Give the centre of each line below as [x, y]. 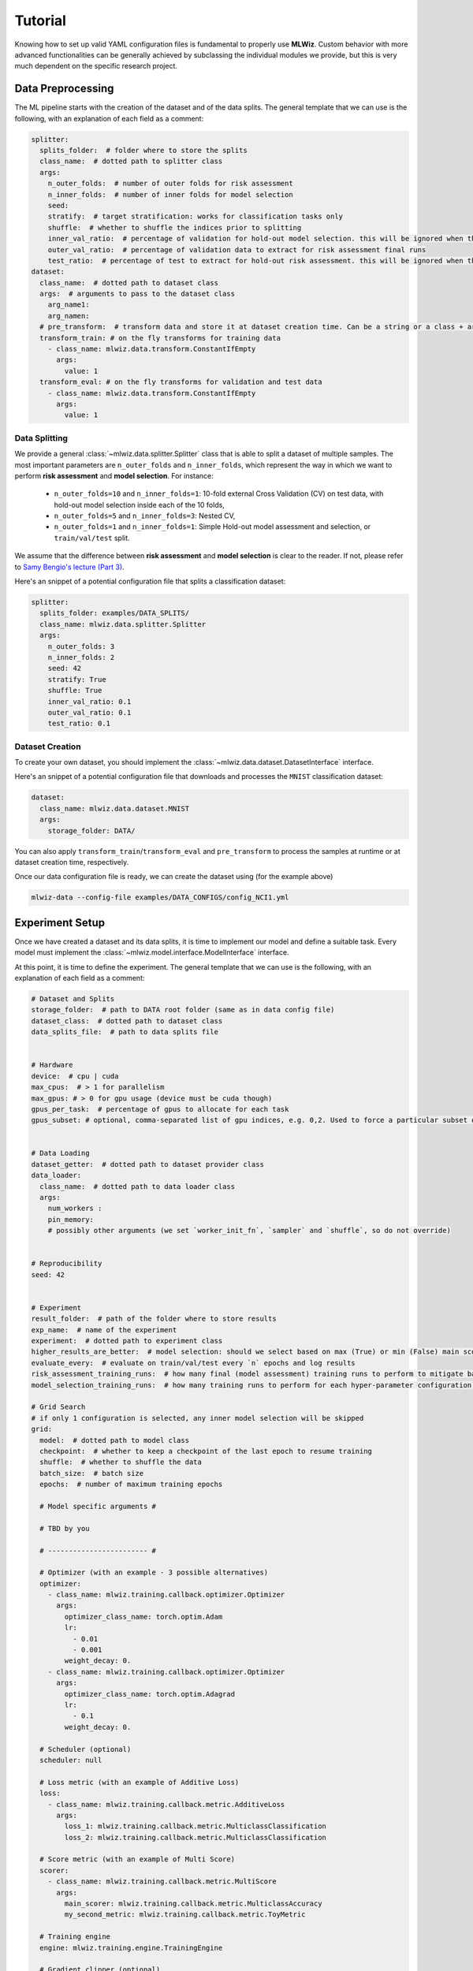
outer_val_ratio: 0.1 [89, 712]
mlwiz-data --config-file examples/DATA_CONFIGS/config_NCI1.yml [160, 898]
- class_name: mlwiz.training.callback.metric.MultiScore [162, 1882]
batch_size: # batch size [92, 1473]
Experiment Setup [60, 922]
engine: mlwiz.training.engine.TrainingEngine [131, 1948]
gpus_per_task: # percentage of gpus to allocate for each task [160, 1109]
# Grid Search [58, 1407]
